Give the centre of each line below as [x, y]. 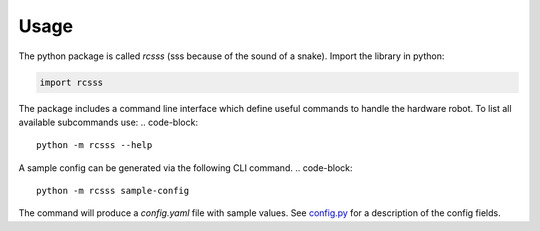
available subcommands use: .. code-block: [108, 122]
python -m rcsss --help [94, 145]
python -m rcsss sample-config [113, 191]
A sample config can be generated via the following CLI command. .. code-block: [186, 167]
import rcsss [71, 82]
